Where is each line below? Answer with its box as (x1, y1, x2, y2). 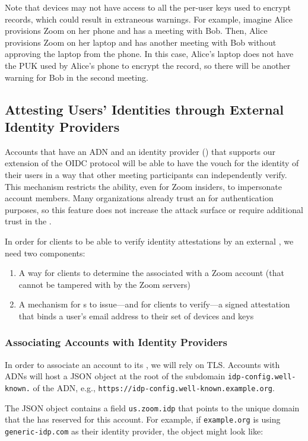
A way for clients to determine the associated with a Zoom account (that (18, 266, 284, 279)
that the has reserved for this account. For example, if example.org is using (5, 413, 281, 426)
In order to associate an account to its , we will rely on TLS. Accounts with (5, 358, 280, 370)
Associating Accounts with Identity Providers (5, 335, 227, 350)
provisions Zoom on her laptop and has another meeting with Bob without (5, 36, 277, 48)
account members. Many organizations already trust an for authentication (5, 192, 274, 204)
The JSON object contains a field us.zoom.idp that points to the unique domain (5, 401, 300, 414)
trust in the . (5, 215, 52, 227)
